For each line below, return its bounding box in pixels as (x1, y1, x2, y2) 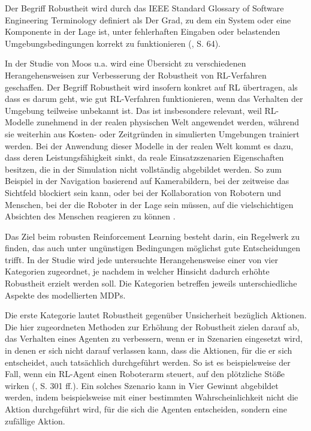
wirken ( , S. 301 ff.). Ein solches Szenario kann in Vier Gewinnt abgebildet (5, 379, 279, 391)
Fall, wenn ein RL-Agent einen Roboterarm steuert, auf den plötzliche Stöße (5, 367, 285, 380)
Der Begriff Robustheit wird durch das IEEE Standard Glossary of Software (5, 2, 284, 14)
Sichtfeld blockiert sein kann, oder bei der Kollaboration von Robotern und (5, 186, 281, 198)
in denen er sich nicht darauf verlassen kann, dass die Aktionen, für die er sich (5, 344, 292, 357)
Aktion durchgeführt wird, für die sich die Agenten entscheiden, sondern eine (5, 403, 288, 415)
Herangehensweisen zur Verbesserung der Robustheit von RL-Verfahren (5, 68, 267, 81)
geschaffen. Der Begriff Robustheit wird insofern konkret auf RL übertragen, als (5, 80, 298, 93)
